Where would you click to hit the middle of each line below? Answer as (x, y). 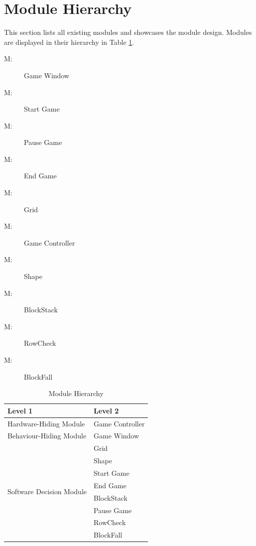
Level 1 (20, 410)
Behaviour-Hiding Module (47, 436)
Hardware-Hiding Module (46, 423)
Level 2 (106, 410)
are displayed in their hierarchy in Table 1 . (69, 42)
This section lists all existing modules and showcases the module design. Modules (128, 32)
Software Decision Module (47, 491)
